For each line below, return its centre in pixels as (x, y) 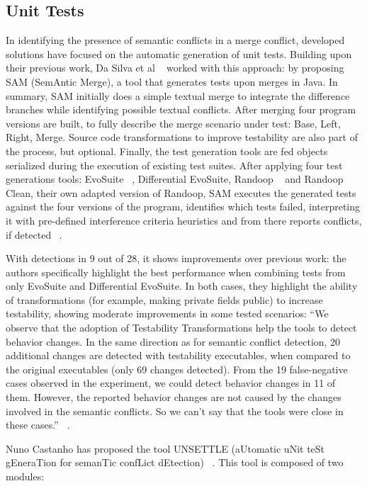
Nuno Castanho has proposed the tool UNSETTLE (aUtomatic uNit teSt (165, 448)
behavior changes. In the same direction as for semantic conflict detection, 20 (173, 341)
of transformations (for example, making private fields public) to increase (164, 299)
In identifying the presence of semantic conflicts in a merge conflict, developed (175, 40)
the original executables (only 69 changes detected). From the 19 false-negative (177, 369)
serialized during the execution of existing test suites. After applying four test (174, 165)
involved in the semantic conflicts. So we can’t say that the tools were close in (175, 411)
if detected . (34, 234)
